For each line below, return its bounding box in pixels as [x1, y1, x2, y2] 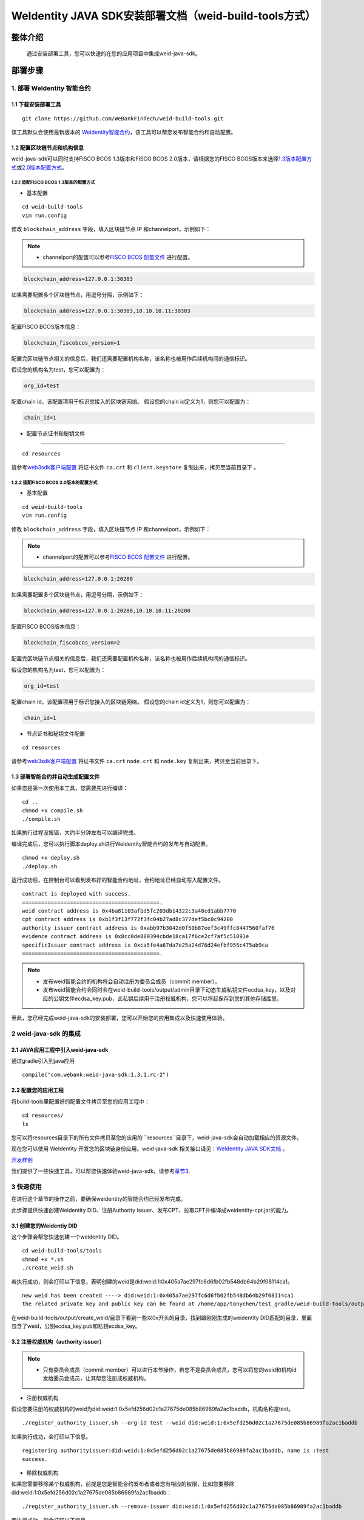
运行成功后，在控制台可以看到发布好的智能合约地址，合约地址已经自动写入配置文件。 [11, 876, 224, 883]
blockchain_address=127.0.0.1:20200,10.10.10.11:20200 [24, 607, 190, 614]
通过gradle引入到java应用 [11, 1057, 75, 1064]
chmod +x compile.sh [22, 807, 83, 814]
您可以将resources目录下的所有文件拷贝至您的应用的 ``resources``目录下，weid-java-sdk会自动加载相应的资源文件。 [11, 1134, 303, 1141]
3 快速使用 [11, 1183, 42, 1191]
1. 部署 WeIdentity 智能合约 [11, 84, 91, 92]
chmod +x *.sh [22, 1256, 64, 1263]
